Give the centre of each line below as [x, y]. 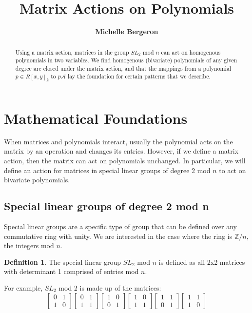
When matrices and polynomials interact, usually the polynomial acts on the [118, 141]
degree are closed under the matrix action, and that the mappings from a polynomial [123, 68]
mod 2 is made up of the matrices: [110, 287]
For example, [23, 287]
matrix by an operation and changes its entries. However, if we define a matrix [121, 151]
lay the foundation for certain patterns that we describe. [139, 76]
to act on [233, 170]
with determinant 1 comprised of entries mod [71, 271]
